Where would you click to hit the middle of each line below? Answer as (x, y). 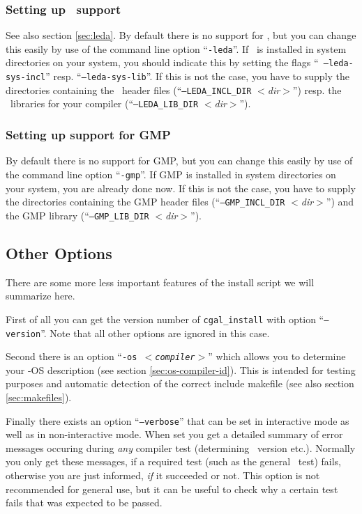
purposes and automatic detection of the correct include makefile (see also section (180, 383)
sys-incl (26, 78)
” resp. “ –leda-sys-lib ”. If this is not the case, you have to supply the (197, 76)
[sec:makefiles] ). (39, 397)
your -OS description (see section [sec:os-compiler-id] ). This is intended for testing (181, 369)
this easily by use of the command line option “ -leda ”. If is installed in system (176, 48)
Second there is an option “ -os (71, 356)
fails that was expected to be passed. (84, 503)
